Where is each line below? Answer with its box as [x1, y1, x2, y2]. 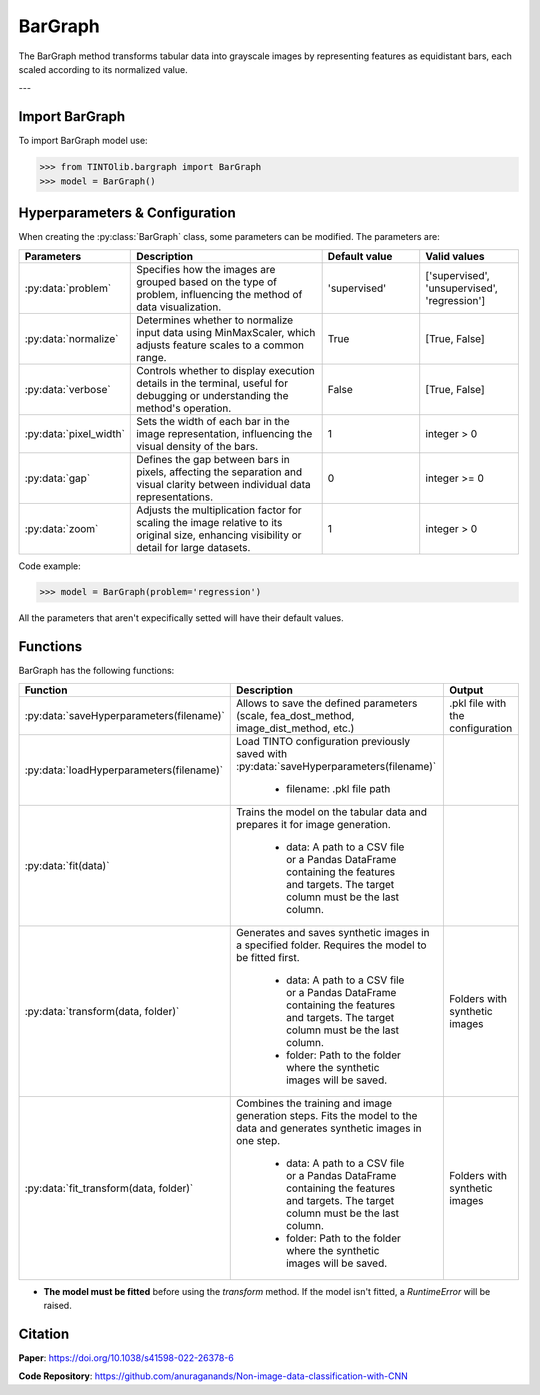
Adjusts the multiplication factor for [136, 503, 302, 517]
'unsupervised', [425, 281, 499, 295]
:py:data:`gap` [24, 471, 91, 485]
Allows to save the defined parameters [235, 696, 418, 710]
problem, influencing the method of [136, 287, 303, 301]
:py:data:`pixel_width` [24, 426, 125, 440]
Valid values [425, 249, 485, 263]
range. [136, 350, 167, 364]
